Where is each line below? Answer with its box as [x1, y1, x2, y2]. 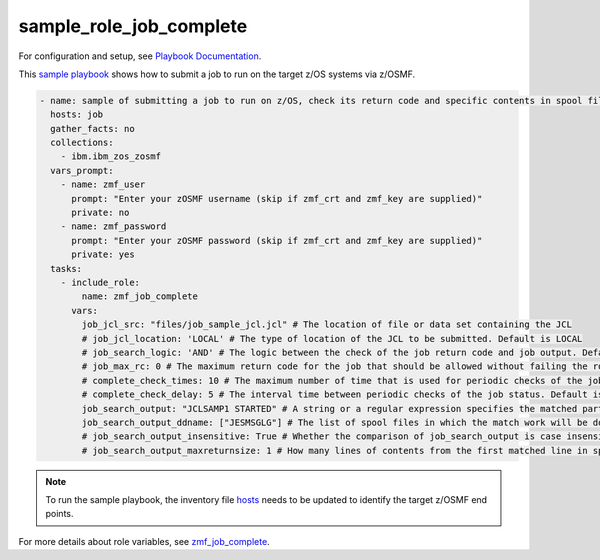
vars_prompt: [50, 165, 114, 176]
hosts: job [50, 109, 104, 120]
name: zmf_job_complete [81, 291, 199, 302]
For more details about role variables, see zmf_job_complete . [18, 535, 270, 547]
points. [45, 508, 74, 520]
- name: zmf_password [60, 221, 167, 232]
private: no [71, 207, 130, 219]
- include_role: [60, 277, 140, 288]
